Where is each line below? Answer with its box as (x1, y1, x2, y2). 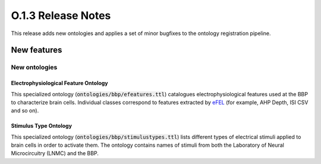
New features (11, 45, 62, 55)
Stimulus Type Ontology (11, 122, 73, 130)
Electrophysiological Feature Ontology (11, 80, 108, 87)
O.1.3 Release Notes (11, 9, 111, 22)
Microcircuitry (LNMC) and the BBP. (11, 150, 99, 157)
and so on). (11, 107, 39, 114)
